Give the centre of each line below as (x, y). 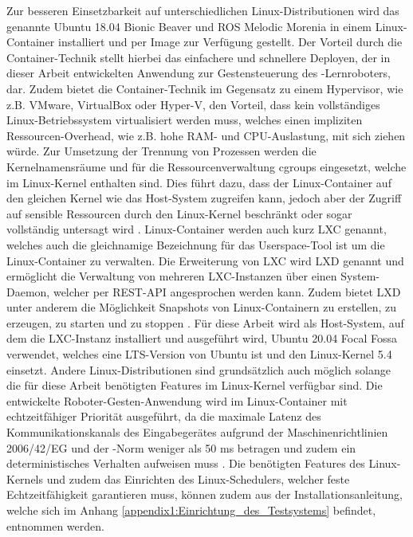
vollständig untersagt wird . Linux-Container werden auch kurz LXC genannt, (197, 229)
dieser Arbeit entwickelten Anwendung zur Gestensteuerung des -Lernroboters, (199, 73)
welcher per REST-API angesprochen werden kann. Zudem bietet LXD (227, 291)
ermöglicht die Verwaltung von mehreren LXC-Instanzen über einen (172, 276)
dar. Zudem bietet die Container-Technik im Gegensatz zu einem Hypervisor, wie (205, 88)
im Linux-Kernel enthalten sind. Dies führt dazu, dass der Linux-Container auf (199, 182)
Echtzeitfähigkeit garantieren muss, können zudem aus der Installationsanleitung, (205, 494)
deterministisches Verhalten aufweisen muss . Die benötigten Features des (186, 463)
